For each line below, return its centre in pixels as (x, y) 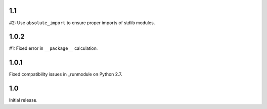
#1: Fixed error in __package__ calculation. (54, 48)
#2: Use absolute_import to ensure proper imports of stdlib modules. (82, 23)
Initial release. (23, 100)
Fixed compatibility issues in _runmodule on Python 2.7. (66, 74)
